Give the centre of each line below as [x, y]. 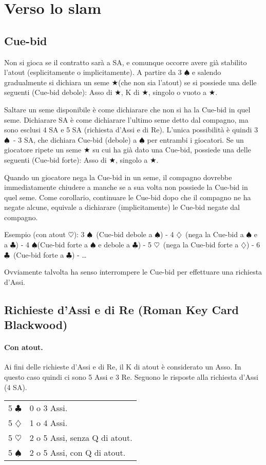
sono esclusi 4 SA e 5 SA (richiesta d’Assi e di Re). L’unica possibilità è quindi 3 [131, 130]
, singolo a [132, 159]
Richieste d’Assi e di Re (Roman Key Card [122, 309]
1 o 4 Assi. [49, 423]
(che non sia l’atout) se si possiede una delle [187, 82]
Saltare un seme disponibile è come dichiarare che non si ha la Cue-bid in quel [127, 109]
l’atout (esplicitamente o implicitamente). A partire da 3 [93, 72]
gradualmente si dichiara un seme [57, 82]
